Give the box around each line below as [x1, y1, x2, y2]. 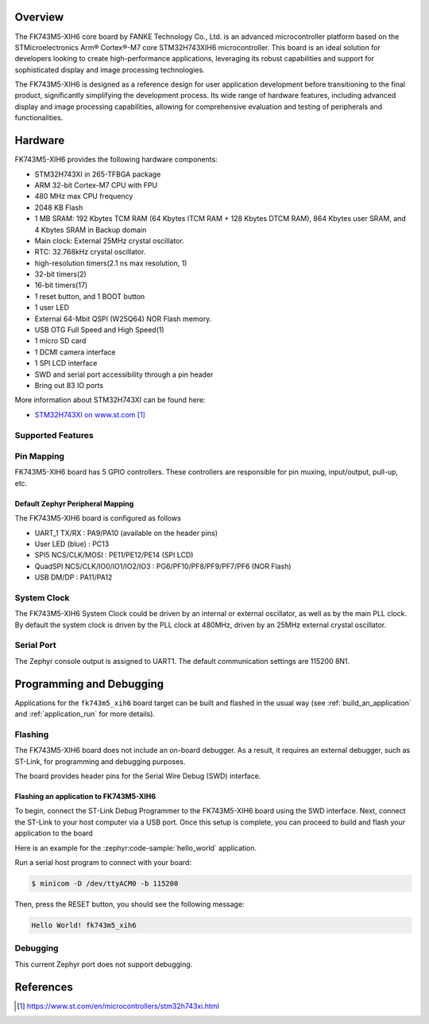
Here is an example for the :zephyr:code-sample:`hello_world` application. [14, 843, 257, 852]
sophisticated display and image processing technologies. [14, 64, 206, 75]
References [14, 980, 73, 994]
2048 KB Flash [34, 203, 83, 212]
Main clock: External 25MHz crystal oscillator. [34, 235, 184, 246]
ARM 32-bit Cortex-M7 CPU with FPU [34, 180, 158, 190]
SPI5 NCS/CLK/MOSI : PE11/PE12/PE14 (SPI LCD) [34, 550, 194, 560]
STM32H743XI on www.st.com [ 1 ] [34, 409, 146, 419]
